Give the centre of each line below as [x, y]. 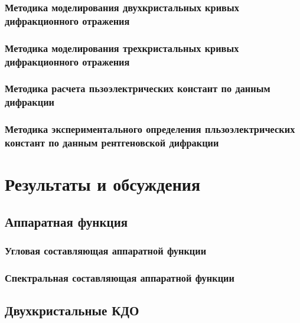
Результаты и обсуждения [103, 184]
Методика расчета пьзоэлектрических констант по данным [138, 88]
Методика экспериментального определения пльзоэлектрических [150, 129]
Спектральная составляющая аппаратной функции [120, 277]
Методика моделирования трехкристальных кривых [122, 48]
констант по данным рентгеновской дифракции [112, 143]
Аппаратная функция [66, 221]
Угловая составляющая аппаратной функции [106, 251]
